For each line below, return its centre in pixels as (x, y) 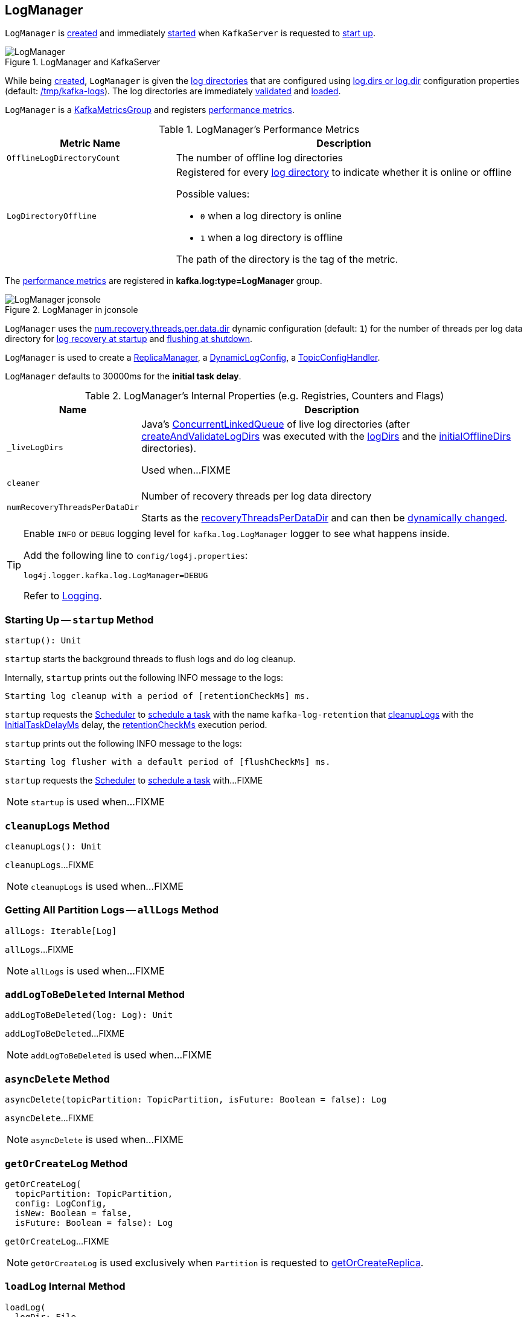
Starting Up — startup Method (79, 620)
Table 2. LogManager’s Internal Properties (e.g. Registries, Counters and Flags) (264, 396)
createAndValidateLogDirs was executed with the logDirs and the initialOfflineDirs (326, 436)
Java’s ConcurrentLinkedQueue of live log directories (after (276, 424)
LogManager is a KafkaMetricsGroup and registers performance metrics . (150, 110)
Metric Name (90, 143)
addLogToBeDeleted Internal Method (95, 995)
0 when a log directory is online (271, 216)
